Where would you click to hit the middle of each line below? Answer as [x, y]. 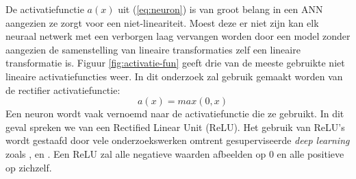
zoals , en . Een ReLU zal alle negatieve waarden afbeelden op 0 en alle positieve [175, 153]
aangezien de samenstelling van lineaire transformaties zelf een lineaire [153, 49]
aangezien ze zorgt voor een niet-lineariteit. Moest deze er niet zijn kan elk [162, 22]
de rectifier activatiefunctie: [63, 89]
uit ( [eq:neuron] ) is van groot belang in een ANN [220, 9]
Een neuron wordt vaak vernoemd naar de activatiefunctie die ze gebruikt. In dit [175, 114]
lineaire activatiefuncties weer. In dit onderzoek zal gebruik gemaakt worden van [174, 76]
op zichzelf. [29, 167]
